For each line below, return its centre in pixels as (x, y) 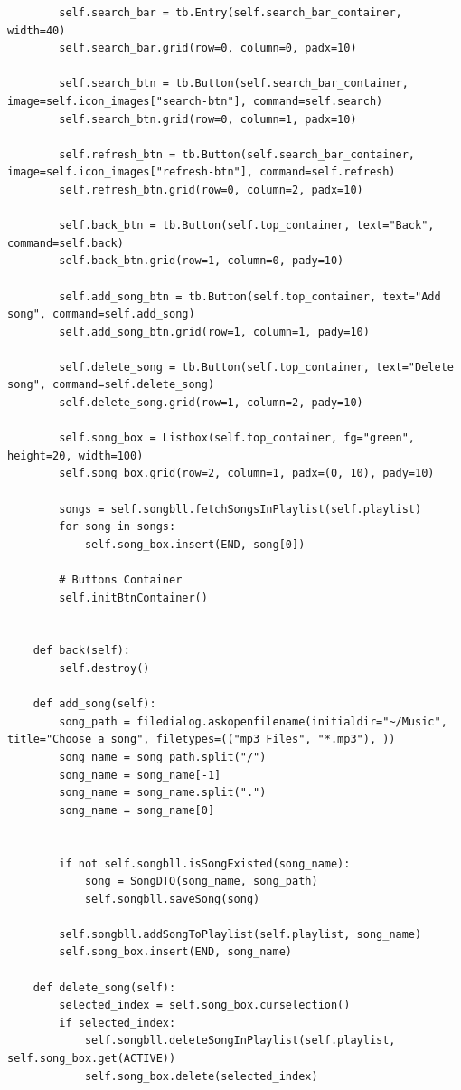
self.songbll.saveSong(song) (172, 899)
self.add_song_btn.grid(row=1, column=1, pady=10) (214, 332)
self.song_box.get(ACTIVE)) (92, 1059)
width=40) (37, 30)
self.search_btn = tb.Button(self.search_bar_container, (234, 84)
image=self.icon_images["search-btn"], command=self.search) (195, 101)
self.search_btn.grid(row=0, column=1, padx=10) (208, 119)
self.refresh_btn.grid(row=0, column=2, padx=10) (211, 190)
